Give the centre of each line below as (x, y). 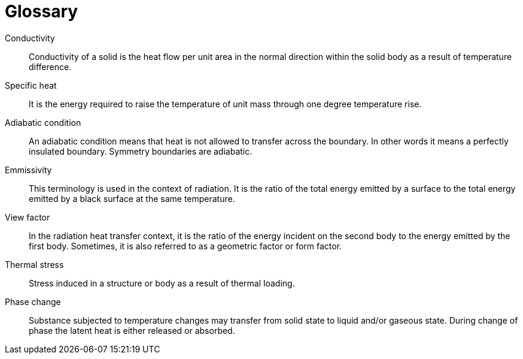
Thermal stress (34, 264)
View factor (28, 217)
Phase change (33, 301)
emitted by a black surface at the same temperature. (132, 198)
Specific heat (31, 85)
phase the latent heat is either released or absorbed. (132, 330)
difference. (50, 67)
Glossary (42, 11)
